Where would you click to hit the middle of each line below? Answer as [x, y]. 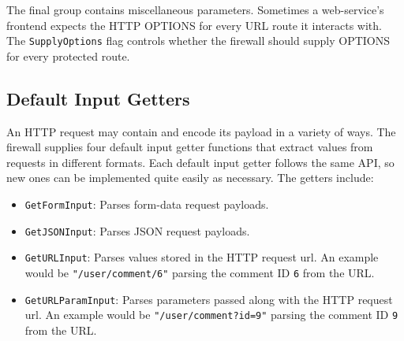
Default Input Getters [98, 98]
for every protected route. [68, 56]
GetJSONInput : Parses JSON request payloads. [137, 230]
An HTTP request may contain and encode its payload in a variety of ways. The [201, 131]
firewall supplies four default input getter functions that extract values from [190, 147]
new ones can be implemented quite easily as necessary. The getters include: [190, 178]
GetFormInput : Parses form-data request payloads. [147, 204]
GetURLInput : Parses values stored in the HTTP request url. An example [202, 257]
